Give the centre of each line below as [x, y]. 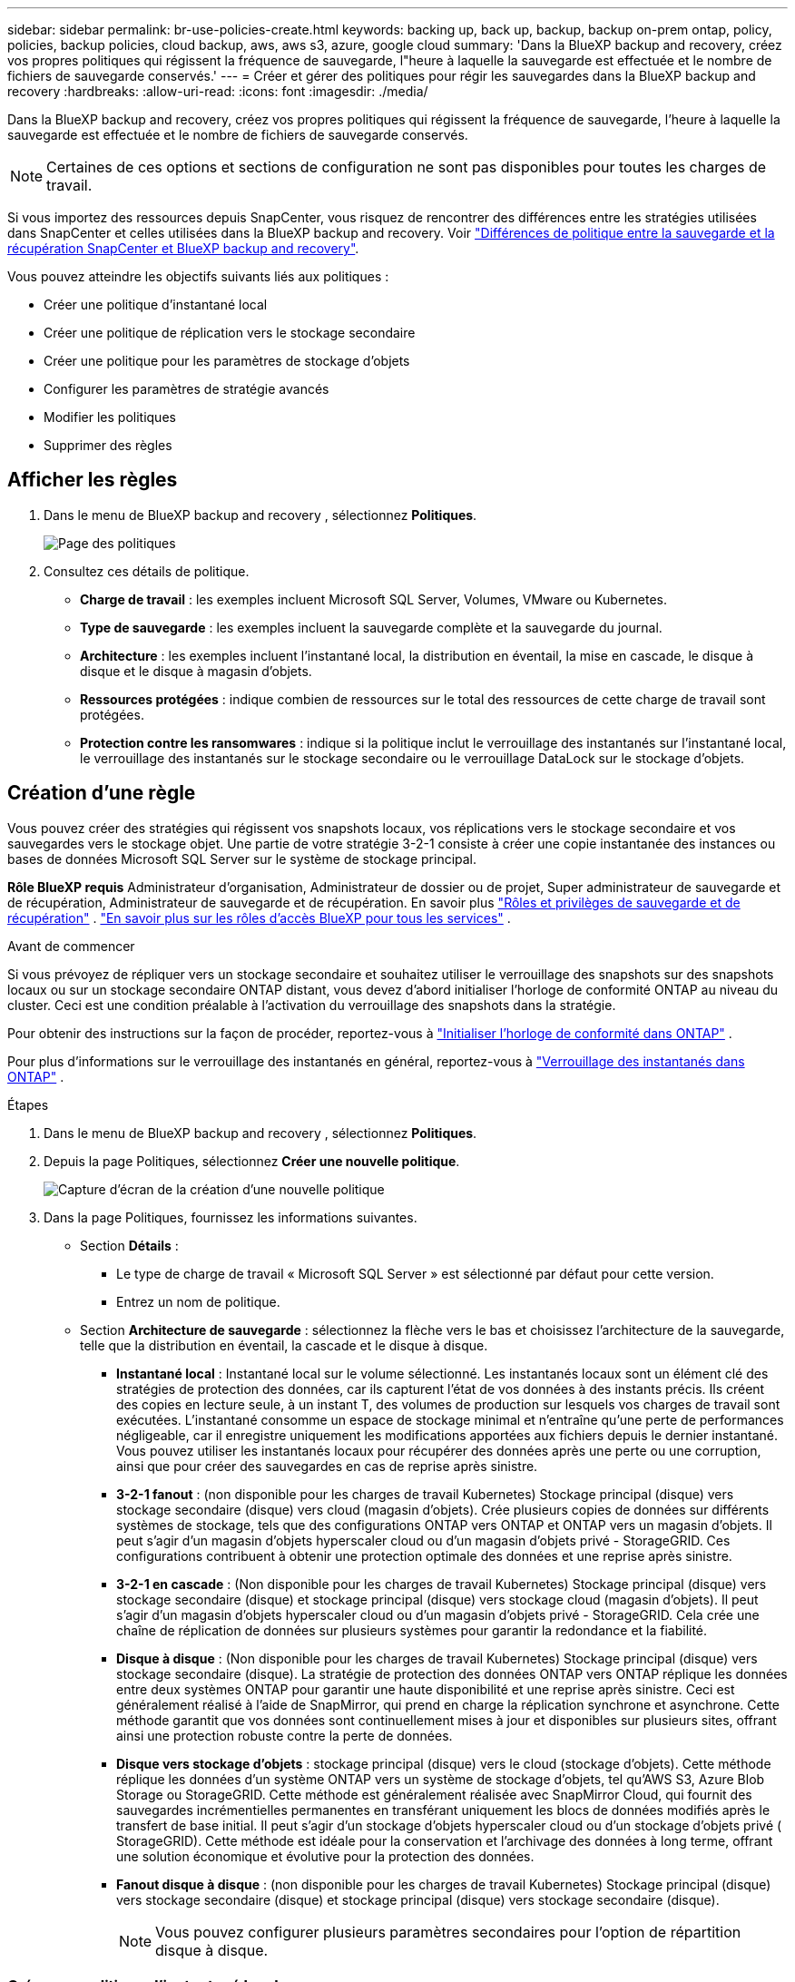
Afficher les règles [93, 480]
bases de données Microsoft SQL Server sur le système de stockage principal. [242, 859]
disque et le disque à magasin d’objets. [196, 671]
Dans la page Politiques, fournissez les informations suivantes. [231, 1217]
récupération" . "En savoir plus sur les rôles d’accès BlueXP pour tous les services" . [259, 917]
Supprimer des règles [108, 445]
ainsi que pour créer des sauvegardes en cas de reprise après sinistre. [327, 1466]
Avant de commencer [71, 946]
